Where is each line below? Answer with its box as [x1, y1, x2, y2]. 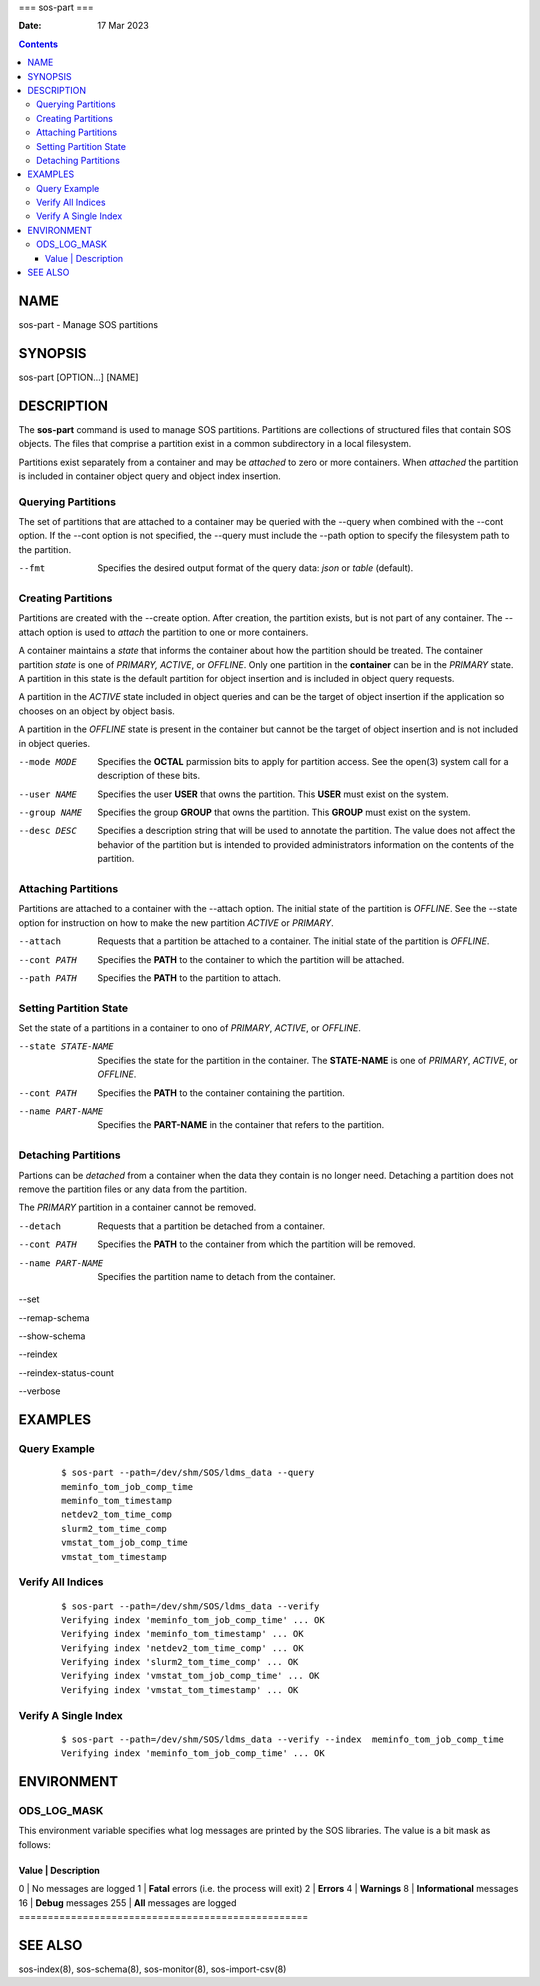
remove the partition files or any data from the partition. [18, 1183, 247, 1195]
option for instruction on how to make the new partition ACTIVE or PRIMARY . [18, 916, 334, 929]
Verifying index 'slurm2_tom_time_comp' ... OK [61, 1656, 299, 1668]
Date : [18, 20, 42, 32]
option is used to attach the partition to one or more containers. [46, 626, 309, 638]
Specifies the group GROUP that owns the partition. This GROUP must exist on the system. [97, 806, 471, 819]
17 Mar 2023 [97, 20, 149, 32]
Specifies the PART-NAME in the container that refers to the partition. [97, 1119, 385, 1131]
